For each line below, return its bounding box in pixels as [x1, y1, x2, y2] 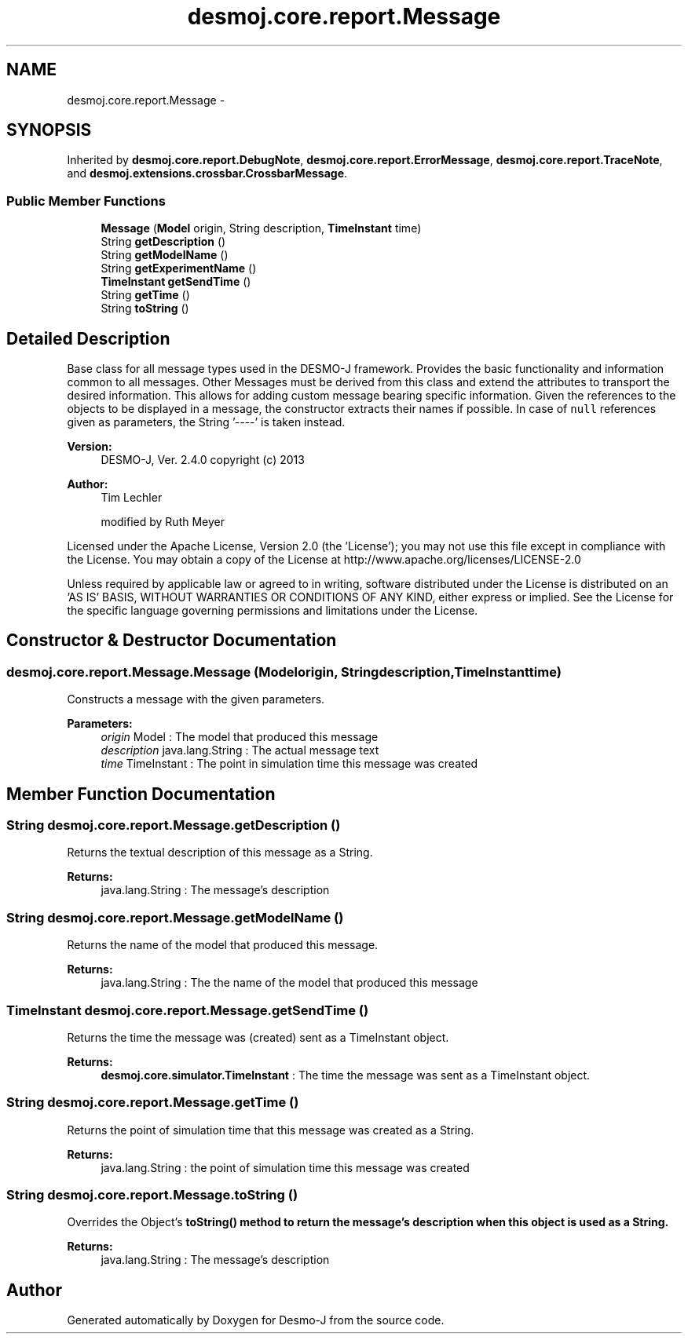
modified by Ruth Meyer [101, 515, 225, 529]
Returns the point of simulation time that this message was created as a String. [67, 1123, 474, 1137]
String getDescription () [101, 235, 226, 249]
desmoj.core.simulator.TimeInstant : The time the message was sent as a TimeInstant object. [101, 1068, 591, 1082]
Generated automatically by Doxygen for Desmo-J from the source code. [67, 1313, 445, 1327]
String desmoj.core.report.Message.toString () [6, 1187, 298, 1203]
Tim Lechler [101, 491, 163, 505]
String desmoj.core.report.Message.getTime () [6, 1094, 299, 1111]
